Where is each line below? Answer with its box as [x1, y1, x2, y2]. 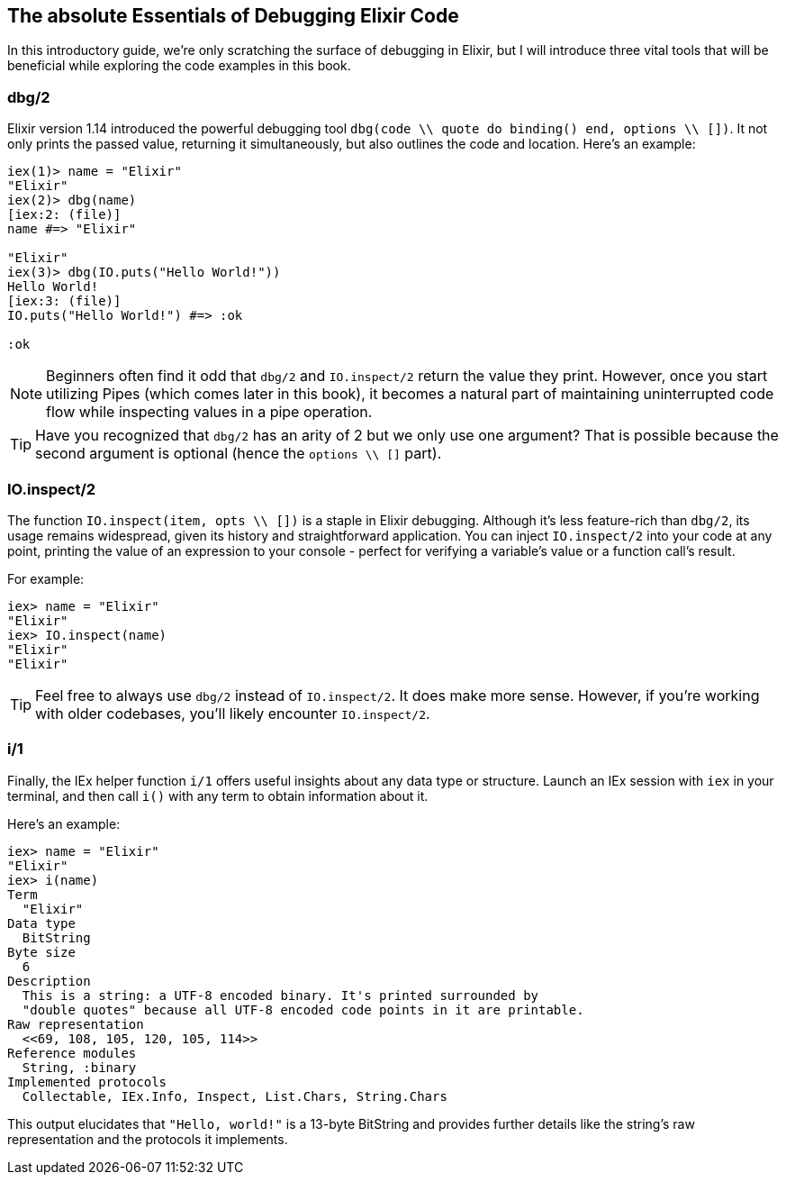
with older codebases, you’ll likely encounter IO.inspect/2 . [35, 704, 430, 723]
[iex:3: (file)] [7, 294, 122, 309]
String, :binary [22, 1059, 137, 1075]
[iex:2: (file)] [7, 207, 122, 223]
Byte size [7, 944, 76, 959]
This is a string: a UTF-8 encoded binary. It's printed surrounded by [22, 987, 539, 1003]
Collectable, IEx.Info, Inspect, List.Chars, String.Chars [22, 1088, 447, 1104]
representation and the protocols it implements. [7, 1131, 288, 1147]
